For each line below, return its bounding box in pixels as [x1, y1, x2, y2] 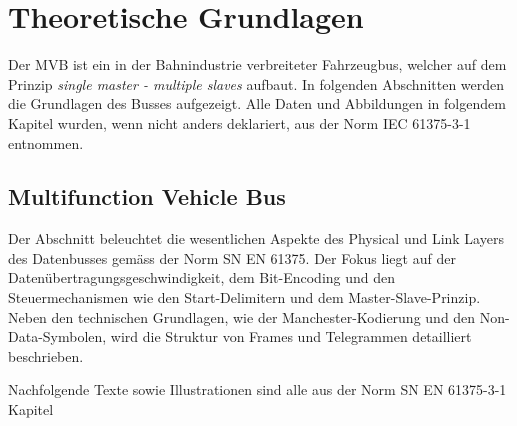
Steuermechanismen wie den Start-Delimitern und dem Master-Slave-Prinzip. [8, 287, 481, 308]
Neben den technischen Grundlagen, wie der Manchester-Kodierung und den [8, 306, 476, 327]
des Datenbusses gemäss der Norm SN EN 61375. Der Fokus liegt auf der [8, 247, 456, 268]
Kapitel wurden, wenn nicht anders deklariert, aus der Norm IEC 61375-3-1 [8, 112, 471, 133]
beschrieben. [8, 345, 84, 366]
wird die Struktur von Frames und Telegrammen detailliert [110, 326, 472, 347]
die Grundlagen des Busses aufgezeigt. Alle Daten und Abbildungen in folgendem [8, 93, 506, 114]
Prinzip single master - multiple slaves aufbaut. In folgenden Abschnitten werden [8, 73, 505, 94]
